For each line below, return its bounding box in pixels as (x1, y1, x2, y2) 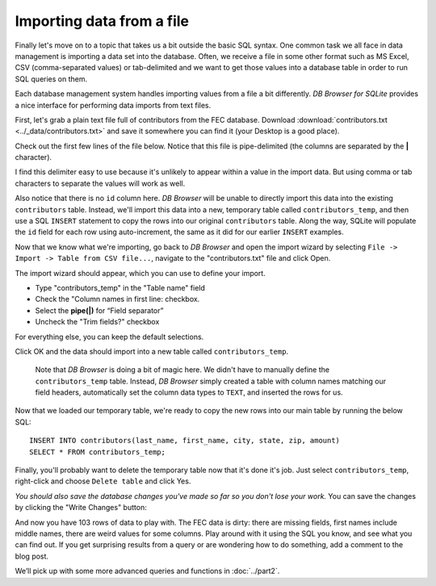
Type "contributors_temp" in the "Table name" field (35, 283, 206, 292)
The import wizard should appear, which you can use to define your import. (15, 268, 266, 278)
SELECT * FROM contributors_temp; (29, 447, 166, 456)
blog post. (15, 551, 48, 561)
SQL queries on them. (15, 73, 88, 84)
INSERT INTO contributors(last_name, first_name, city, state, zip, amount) (29, 436, 341, 446)
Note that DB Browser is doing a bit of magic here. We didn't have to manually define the (35, 365, 330, 375)
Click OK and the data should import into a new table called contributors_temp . (15, 346, 289, 356)
